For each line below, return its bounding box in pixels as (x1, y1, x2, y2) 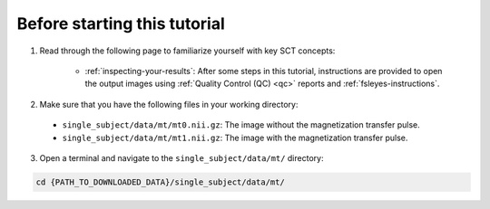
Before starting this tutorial (16, 14, 226, 33)
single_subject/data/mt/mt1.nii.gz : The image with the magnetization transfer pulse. (62, 132, 408, 143)
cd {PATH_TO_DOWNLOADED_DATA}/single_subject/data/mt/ (35, 176, 285, 187)
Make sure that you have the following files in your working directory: (39, 99, 299, 109)
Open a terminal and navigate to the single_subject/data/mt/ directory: (39, 152, 324, 163)
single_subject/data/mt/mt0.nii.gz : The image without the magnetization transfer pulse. (62, 119, 421, 130)
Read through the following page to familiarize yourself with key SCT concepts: (39, 45, 336, 56)
